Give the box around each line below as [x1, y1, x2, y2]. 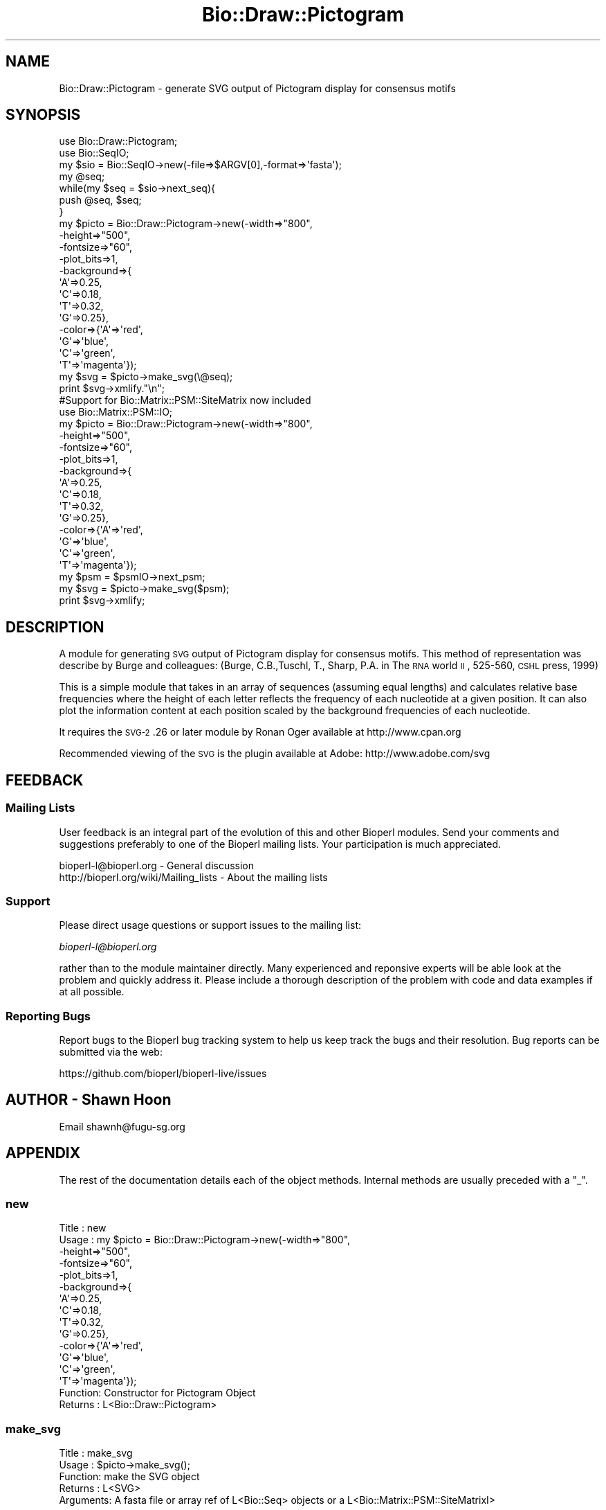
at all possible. [59, 986, 125, 998]
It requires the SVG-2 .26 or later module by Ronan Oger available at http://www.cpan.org [59, 726, 461, 738]
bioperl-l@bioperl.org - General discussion [59, 859, 255, 871]
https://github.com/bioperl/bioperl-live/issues [59, 1067, 267, 1079]
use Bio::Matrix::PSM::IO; [59, 406, 173, 418]
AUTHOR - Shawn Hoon [6, 1091, 172, 1109]
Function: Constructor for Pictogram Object [59, 1387, 256, 1399]
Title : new [59, 1222, 107, 1234]
